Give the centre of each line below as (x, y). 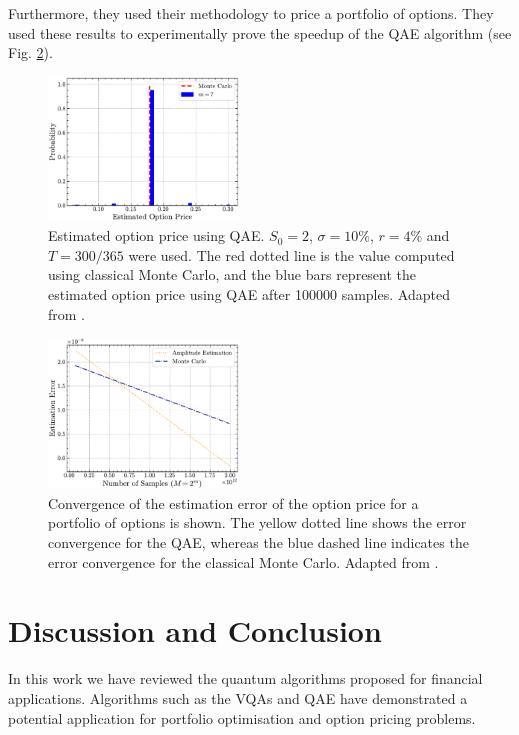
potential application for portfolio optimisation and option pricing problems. (242, 717)
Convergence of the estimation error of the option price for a (233, 502)
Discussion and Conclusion (195, 630)
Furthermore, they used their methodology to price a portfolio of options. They (251, 13)
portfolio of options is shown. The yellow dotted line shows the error (257, 522)
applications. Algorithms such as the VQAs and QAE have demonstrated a (238, 697)
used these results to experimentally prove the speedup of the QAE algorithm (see (260, 32)
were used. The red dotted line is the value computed (291, 254)
